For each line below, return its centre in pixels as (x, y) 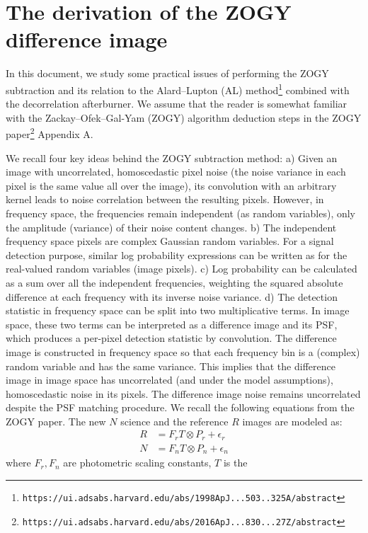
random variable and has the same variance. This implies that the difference (171, 366)
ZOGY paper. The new (56, 421)
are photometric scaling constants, (137, 463)
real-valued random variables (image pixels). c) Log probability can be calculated (182, 269)
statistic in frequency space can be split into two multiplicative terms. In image (178, 310)
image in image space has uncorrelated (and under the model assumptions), (169, 380)
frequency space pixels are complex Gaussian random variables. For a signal (170, 241)
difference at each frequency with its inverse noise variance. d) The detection (172, 296)
